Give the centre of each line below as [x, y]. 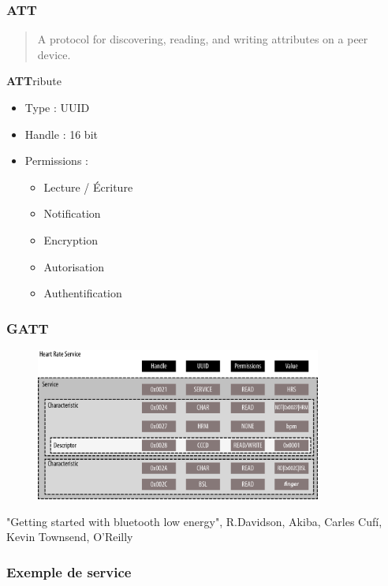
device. [54, 54]
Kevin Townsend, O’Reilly [70, 537]
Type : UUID [57, 107]
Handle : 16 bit [61, 134]
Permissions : [56, 160]
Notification [72, 213]
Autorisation [74, 266]
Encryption [71, 239]
